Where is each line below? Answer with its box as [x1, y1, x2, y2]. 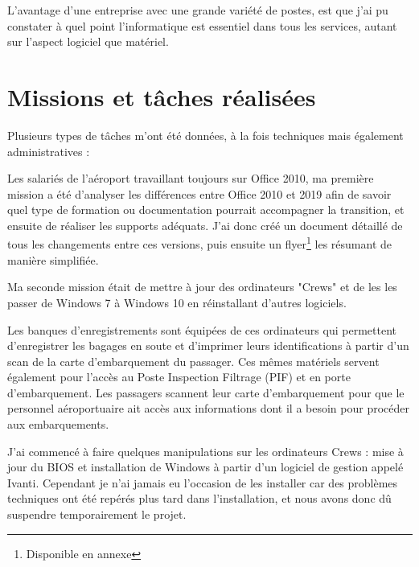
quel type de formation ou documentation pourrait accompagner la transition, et [7, 201, 405, 218]
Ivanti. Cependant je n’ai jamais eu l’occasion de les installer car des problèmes [7, 474, 398, 491]
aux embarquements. [7, 416, 109, 433]
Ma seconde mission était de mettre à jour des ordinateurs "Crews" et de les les [7, 278, 397, 295]
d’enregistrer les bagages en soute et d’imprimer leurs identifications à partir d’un [7, 337, 409, 354]
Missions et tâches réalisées [7, 80, 316, 113]
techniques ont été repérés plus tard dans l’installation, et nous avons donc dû [7, 490, 392, 507]
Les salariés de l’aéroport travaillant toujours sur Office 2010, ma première [7, 170, 374, 187]
